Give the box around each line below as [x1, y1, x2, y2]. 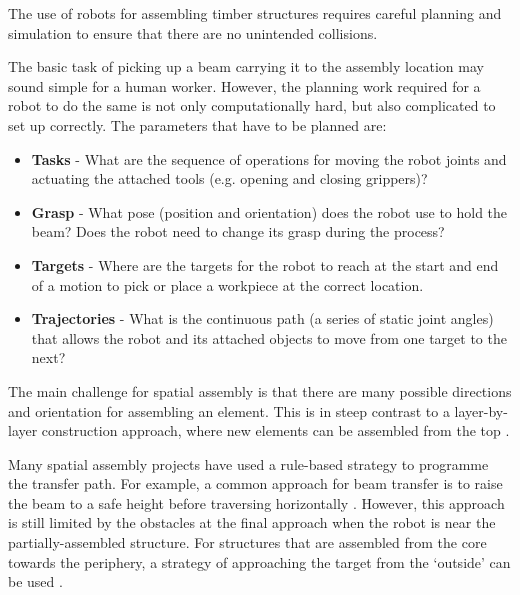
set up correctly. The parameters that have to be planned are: [8, 114, 387, 135]
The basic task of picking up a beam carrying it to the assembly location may [8, 56, 484, 77]
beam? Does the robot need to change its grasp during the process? [31, 221, 445, 242]
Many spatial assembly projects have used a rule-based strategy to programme [8, 453, 489, 474]
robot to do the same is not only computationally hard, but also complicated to [8, 95, 496, 116]
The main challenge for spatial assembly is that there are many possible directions [8, 380, 512, 401]
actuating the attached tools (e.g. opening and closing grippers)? [31, 168, 428, 189]
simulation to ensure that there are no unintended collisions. [8, 22, 378, 43]
